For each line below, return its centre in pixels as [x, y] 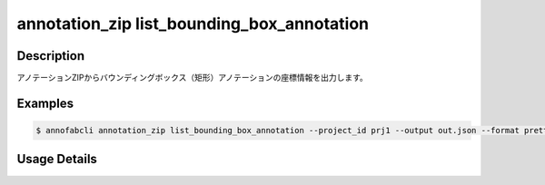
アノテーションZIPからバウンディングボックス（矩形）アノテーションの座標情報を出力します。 [192, 78]
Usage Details [57, 159]
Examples [45, 103]
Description [51, 56]
